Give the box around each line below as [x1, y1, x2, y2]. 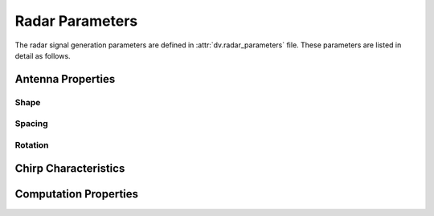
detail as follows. [14, 51, 72, 60]
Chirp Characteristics [14, 161, 125, 176]
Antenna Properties [14, 72, 116, 86]
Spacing [14, 118, 48, 129]
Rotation [14, 139, 49, 150]
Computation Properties [14, 187, 139, 201]
